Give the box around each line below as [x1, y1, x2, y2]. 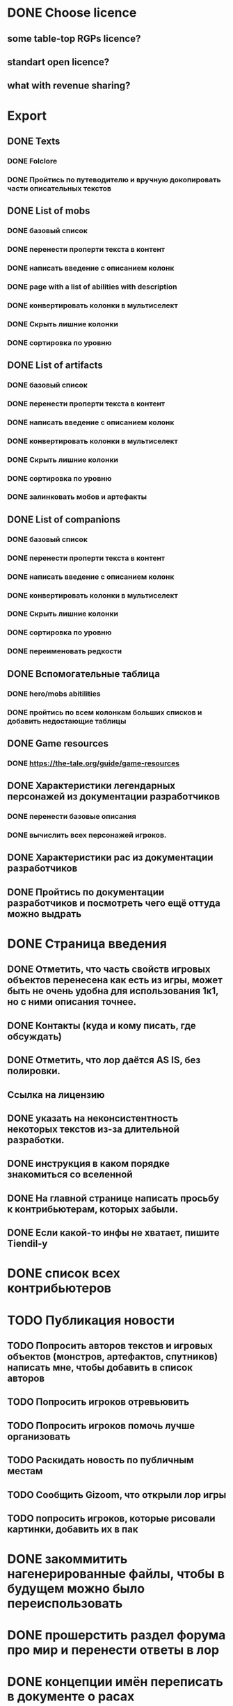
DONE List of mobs [7, 205, 90, 217]
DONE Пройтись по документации [7, 886, 165, 898]
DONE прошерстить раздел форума [7, 1627, 226, 1643]
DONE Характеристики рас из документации [7, 852, 214, 863]
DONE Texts [7, 135, 61, 147]
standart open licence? [7, 56, 110, 67]
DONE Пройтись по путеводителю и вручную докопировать [7, 175, 221, 184]
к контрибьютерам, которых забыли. [7, 1203, 179, 1215]
